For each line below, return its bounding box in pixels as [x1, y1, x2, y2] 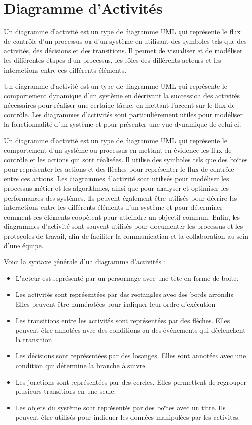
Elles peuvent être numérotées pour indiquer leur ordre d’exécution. [15, 298, 217, 309]
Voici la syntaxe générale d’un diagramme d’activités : [4, 257, 165, 267]
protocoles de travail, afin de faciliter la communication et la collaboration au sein [4, 231, 248, 240]
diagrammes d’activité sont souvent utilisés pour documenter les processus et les [4, 221, 243, 231]
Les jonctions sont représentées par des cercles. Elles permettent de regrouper [15, 376, 246, 387]
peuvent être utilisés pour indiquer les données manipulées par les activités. [15, 412, 240, 422]
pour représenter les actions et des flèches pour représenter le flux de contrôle [4, 164, 234, 174]
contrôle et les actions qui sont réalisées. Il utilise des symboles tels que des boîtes [4, 154, 248, 165]
